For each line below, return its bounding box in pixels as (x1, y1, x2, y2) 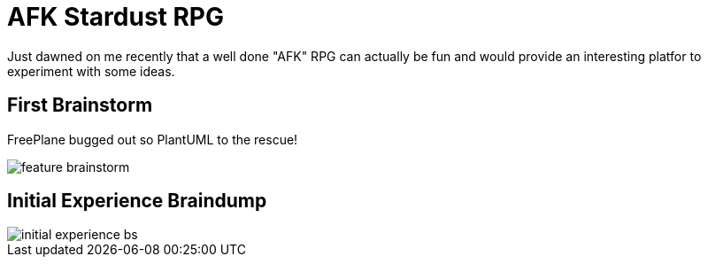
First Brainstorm (7, 94, 153, 117)
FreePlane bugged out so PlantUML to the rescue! (7, 131, 298, 147)
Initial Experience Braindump (7, 190, 267, 213)
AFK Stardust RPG (7, 2, 224, 32)
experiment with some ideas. (7, 63, 175, 79)
